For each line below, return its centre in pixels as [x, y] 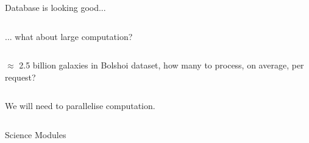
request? [20, 77]
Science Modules [36, 134]
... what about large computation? [69, 36]
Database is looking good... [55, 7]
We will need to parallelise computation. [80, 106]
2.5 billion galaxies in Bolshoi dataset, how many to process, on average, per [162, 65]
